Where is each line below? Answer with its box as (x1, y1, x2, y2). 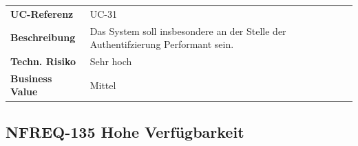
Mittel (89, 77, 116, 92)
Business (10, 71, 52, 85)
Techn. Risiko (10, 54, 76, 69)
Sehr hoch (89, 54, 132, 69)
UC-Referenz (10, 6, 74, 21)
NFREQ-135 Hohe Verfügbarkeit (6, 121, 244, 142)
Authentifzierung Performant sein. (89, 37, 234, 51)
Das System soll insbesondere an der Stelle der (89, 23, 286, 38)
